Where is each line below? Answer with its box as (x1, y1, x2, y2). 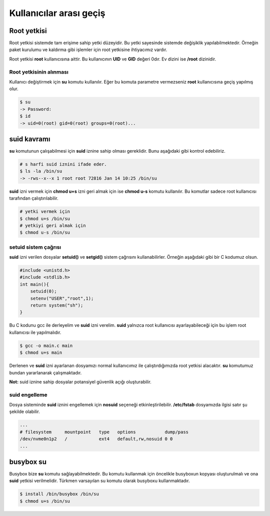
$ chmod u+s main (19, 350, 62, 355)
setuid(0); (30, 288, 57, 294)
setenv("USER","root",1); (30, 295, 94, 301)
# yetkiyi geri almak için (19, 223, 86, 228)
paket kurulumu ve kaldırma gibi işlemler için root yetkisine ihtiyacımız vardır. (9, 47, 167, 53)
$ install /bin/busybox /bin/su (19, 491, 99, 497)
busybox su (9, 458, 47, 466)
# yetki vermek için (19, 209, 70, 215)
